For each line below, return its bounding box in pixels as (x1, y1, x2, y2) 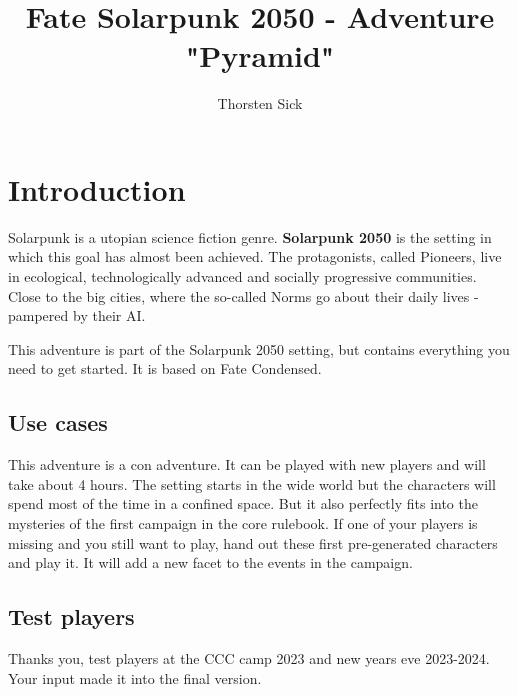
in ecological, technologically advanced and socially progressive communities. (8, 266, 477, 287)
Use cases (8, 407, 108, 438)
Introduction (8, 168, 186, 209)
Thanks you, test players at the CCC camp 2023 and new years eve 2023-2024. (8, 647, 490, 668)
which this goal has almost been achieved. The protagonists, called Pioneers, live (8, 246, 502, 267)
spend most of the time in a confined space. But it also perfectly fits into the (8, 493, 478, 514)
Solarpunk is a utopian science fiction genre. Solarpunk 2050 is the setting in (8, 226, 492, 247)
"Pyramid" (185, 35, 335, 76)
